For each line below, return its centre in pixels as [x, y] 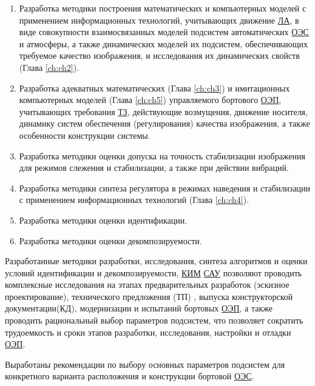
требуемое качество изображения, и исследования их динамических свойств [159, 55]
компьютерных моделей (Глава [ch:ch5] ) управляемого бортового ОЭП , [150, 100]
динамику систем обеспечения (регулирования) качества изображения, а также [164, 123]
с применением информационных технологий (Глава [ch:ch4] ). [134, 200]
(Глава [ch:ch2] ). [49, 67]
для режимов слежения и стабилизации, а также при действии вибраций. [154, 168]
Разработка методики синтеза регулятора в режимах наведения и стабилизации [165, 188]
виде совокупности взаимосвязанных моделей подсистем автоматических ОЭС [164, 32]
